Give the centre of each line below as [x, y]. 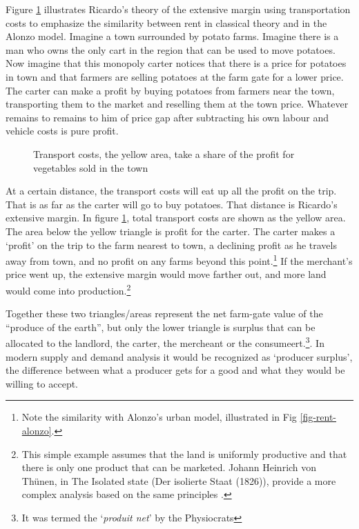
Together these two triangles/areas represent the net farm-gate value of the [164, 313]
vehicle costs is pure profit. [62, 131]
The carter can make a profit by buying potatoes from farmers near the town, [170, 90]
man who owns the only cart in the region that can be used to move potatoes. [171, 49]
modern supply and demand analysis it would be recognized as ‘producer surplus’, [179, 356]
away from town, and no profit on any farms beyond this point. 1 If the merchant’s [179, 260]
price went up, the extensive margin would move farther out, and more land [166, 274]
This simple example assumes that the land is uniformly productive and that [184, 453]
